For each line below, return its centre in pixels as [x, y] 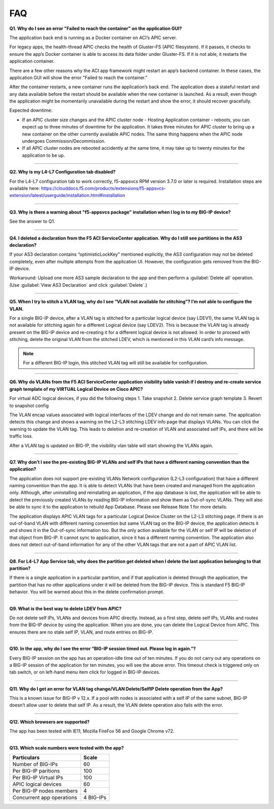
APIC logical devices [37, 784]
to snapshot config [29, 406]
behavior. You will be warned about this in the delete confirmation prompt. [87, 592]
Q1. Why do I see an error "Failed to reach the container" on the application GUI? [96, 28]
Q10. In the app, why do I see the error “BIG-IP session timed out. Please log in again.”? [103, 649]
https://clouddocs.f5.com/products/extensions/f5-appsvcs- [104, 188]
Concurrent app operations [45, 798]
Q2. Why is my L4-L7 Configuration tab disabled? [63, 172]
